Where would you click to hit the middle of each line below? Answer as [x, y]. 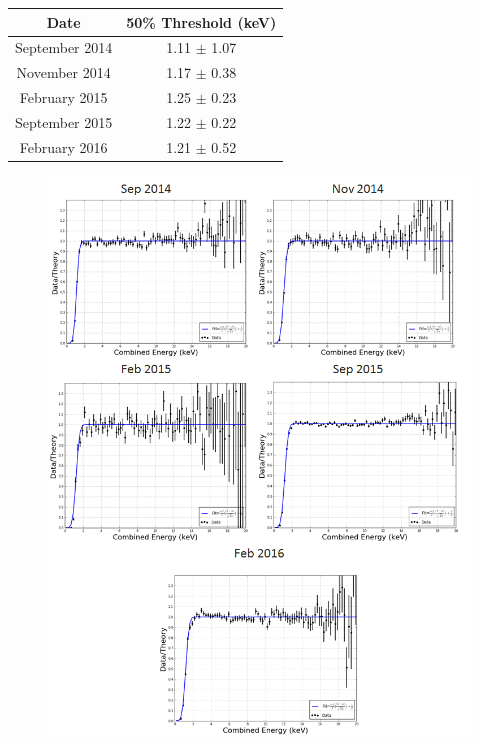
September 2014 [64, 47]
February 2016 [63, 146]
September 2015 [64, 121]
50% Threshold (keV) [201, 21]
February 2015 [63, 97]
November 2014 [63, 72]
